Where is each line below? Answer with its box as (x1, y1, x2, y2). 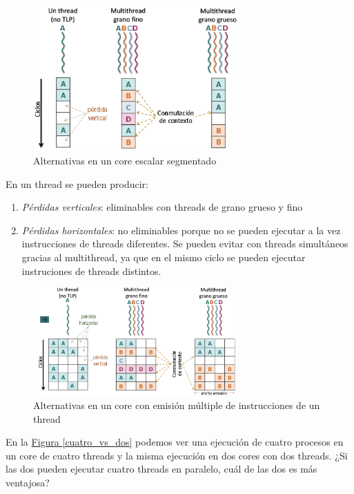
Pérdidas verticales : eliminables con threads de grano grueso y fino (21, 200, 303, 214)
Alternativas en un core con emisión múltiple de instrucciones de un (33, 397, 320, 412)
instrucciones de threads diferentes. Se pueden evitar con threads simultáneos (21, 236, 348, 251)
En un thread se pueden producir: (6, 176, 148, 191)
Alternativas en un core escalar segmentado (33, 153, 217, 167)
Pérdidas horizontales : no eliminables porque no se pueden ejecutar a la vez (21, 222, 341, 237)
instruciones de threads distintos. (21, 263, 161, 278)
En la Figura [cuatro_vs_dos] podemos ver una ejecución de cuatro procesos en (6, 435, 344, 449)
